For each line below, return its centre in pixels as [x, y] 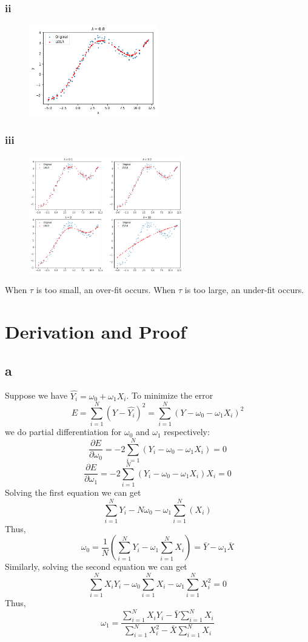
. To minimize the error [170, 395]
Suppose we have [36, 395]
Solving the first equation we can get [73, 492]
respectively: [187, 432]
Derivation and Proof [96, 331]
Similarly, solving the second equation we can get [96, 566]
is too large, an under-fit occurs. [244, 290]
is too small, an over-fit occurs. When [106, 290]
